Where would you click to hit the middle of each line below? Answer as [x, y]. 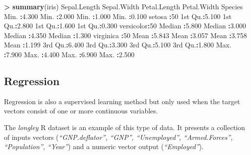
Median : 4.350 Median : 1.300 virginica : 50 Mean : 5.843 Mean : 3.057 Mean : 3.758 [125, 35]
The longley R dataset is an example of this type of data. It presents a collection [125, 127]
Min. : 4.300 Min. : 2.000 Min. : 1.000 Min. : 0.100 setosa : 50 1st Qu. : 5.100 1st [118, 16]
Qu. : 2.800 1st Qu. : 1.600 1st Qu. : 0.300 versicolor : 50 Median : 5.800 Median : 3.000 [125, 26]
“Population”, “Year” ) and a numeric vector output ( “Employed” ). [104, 146]
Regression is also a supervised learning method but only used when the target [122, 101]
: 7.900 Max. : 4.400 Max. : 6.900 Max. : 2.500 [69, 54]
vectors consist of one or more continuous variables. [81, 111]
